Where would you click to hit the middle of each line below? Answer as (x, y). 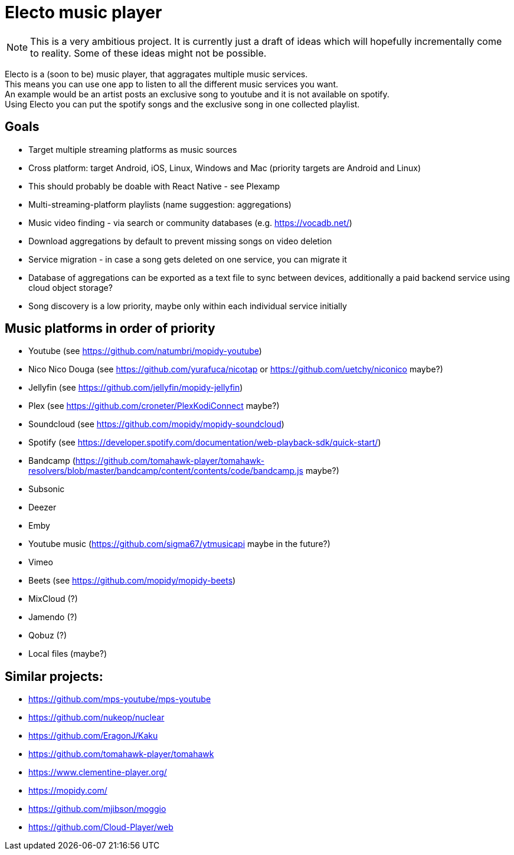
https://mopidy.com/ (68, 791)
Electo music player (84, 12)
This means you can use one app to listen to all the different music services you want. (171, 84)
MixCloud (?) (53, 599)
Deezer (42, 507)
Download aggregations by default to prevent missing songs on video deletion (180, 241)
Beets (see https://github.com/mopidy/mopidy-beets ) (132, 581)
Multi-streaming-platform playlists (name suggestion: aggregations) (160, 204)
